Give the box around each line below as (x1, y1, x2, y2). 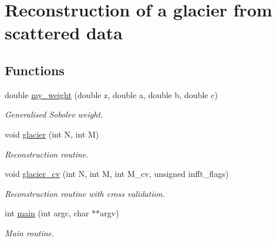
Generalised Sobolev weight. (5, 108, 103, 120)
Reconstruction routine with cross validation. (5, 187, 165, 199)
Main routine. (5, 226, 55, 239)
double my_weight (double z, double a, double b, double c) (5, 88, 218, 101)
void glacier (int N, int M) (5, 128, 99, 140)
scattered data (5, 21, 123, 45)
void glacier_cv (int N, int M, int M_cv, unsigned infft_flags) (5, 168, 229, 180)
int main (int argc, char (5, 207, 89, 219)
